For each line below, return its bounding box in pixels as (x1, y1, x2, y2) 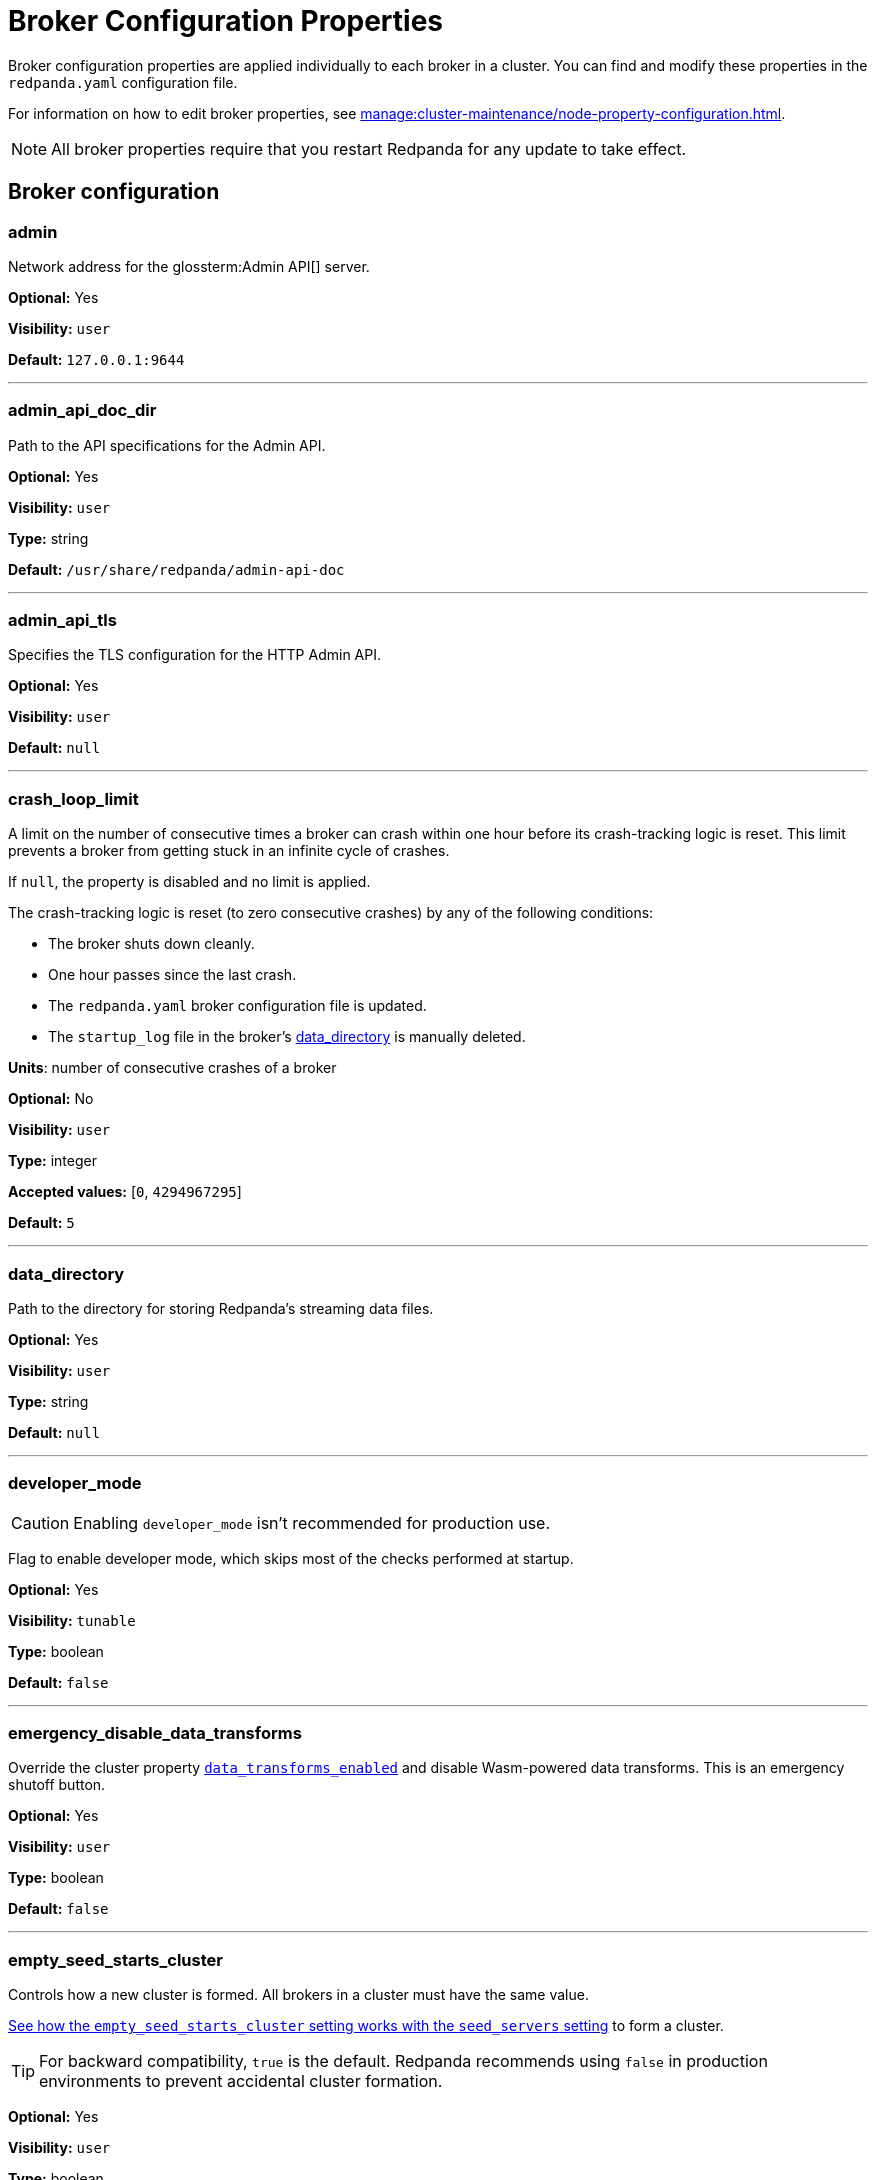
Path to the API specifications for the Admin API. (8, 436, 326, 454)
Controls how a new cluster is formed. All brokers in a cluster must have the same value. (8, 1986, 589, 2004)
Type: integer (8, 1152, 97, 1170)
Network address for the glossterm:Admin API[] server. (8, 257, 370, 275)
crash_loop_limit (8, 788, 139, 809)
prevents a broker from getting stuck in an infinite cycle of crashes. (8, 842, 450, 860)
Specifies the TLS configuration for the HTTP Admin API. (8, 646, 381, 664)
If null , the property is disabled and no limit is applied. (8, 873, 371, 891)
